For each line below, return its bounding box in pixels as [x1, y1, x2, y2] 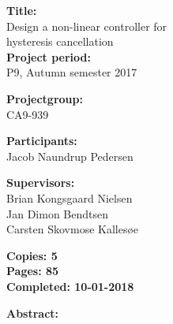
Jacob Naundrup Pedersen [6, 147, 134, 164]
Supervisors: [6, 174, 75, 191]
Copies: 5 [6, 247, 58, 263]
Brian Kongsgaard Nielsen [6, 189, 133, 206]
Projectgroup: [6, 90, 83, 106]
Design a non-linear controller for [6, 17, 167, 34]
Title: [6, 2, 37, 18]
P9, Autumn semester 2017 [6, 64, 137, 80]
